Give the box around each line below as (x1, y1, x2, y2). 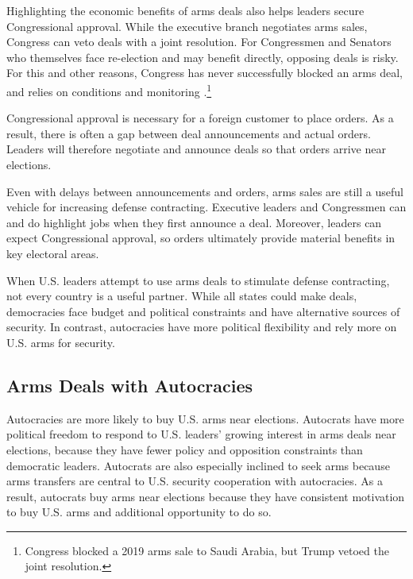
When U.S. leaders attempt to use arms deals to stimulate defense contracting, (6, 272, 390, 288)
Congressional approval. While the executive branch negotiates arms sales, (6, 17, 368, 34)
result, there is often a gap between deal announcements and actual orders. (6, 125, 371, 141)
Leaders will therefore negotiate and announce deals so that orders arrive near (6, 141, 386, 157)
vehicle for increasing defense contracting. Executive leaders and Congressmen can (6, 199, 407, 215)
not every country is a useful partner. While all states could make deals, (6, 288, 357, 304)
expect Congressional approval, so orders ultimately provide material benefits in (6, 230, 396, 246)
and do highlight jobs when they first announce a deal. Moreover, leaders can (6, 214, 382, 230)
